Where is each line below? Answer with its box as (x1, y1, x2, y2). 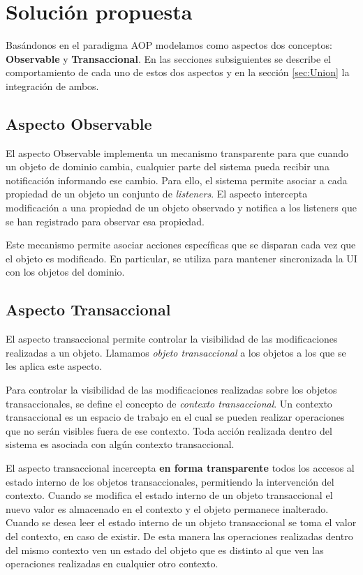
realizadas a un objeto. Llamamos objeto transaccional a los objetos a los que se (6, 345, 346, 359)
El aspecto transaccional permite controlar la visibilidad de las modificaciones (6, 331, 338, 346)
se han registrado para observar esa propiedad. (6, 214, 205, 228)
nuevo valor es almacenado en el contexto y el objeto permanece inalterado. (6, 501, 329, 516)
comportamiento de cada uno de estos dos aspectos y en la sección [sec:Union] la (6, 65, 350, 80)
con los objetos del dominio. (6, 264, 125, 279)
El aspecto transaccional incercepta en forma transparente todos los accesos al (6, 461, 355, 475)
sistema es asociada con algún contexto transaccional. (6, 437, 235, 451)
